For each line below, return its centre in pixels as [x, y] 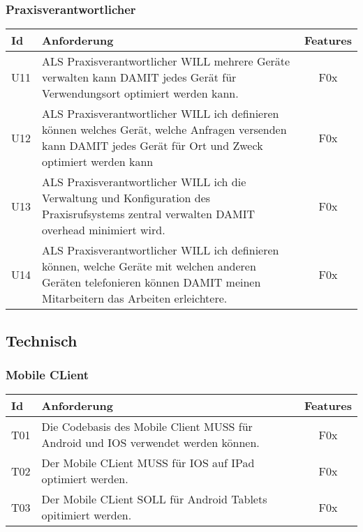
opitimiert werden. [87, 515]
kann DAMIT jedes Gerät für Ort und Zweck [153, 146]
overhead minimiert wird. [104, 230]
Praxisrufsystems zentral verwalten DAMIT [148, 214]
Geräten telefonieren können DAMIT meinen [151, 282]
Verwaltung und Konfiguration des [126, 198]
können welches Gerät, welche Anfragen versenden [164, 130]
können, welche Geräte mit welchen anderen [149, 266]
